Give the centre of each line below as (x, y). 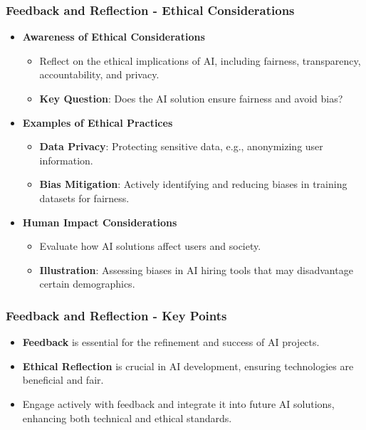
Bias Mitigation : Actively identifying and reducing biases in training (193, 184)
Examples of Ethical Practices (98, 122)
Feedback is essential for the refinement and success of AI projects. (171, 342)
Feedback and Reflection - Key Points (116, 315)
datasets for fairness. (84, 198)
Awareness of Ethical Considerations (114, 37)
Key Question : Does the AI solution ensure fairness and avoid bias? (191, 98)
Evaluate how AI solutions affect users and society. (150, 246)
